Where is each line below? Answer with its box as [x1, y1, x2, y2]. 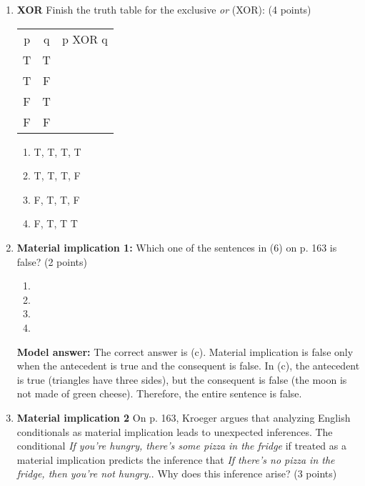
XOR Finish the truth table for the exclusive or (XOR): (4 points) [16, 2, 311, 16]
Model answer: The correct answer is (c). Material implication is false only [16, 344, 354, 359]
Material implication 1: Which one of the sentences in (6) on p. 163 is [16, 239, 337, 254]
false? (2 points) [16, 254, 87, 269]
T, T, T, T [34, 144, 81, 159]
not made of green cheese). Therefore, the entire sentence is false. [16, 386, 302, 401]
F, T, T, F [34, 192, 80, 207]
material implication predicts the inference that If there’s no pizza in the [16, 452, 335, 467]
